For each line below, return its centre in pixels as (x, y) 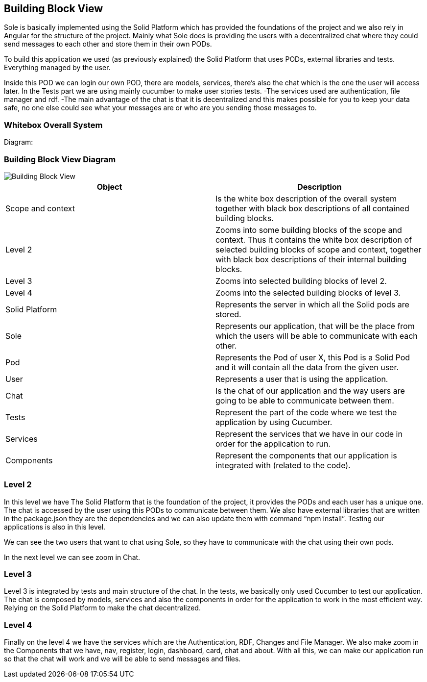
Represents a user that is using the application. (302, 379)
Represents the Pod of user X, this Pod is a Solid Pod (313, 357)
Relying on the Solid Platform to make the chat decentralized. (102, 608)
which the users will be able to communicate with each (317, 336)
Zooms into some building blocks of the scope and (309, 230)
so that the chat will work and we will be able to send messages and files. (122, 659)
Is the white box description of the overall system (306, 198)
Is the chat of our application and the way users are (310, 391)
